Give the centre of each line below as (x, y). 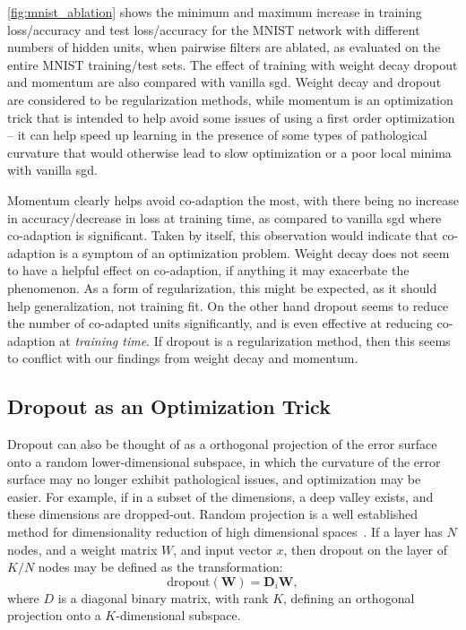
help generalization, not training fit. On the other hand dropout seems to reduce (228, 305)
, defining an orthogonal (349, 597)
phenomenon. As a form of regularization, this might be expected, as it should (222, 287)
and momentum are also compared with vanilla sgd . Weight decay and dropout (224, 82)
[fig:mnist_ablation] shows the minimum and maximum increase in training (215, 12)
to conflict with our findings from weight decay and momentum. (183, 358)
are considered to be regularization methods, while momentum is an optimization (230, 99)
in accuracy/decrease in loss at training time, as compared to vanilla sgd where (224, 217)
